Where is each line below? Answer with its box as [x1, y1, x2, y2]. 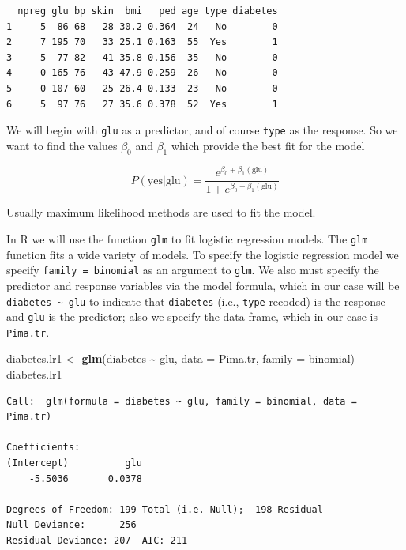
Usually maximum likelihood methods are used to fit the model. [6, 204, 316, 220]
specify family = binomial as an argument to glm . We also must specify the [6, 262, 379, 278]
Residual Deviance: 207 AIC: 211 [6, 535, 188, 547]
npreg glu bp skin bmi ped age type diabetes [17, 6, 278, 17]
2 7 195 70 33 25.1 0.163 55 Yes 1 [6, 36, 278, 48]
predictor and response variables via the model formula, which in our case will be [6, 277, 400, 293]
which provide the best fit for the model [171, 137, 365, 153]
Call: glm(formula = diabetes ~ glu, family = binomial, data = [6, 395, 357, 407]
